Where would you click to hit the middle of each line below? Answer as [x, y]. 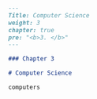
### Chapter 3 [32, 59]
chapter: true [32, 30]
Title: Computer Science [49, 15]
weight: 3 [24, 23]
